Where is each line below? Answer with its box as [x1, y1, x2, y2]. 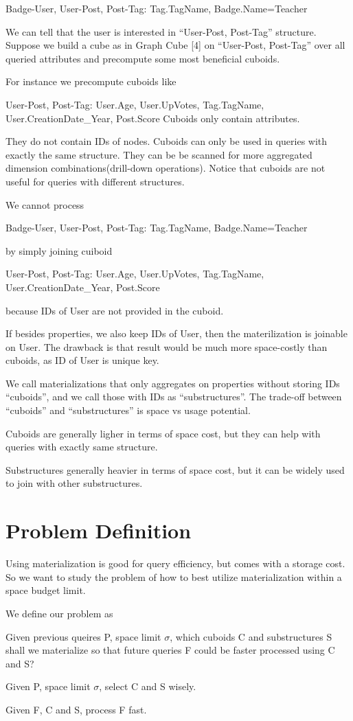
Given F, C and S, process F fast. [5, 702, 147, 716]
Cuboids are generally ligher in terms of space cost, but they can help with [5, 426, 321, 440]
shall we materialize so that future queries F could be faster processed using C [5, 643, 335, 657]
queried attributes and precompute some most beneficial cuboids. [5, 51, 280, 65]
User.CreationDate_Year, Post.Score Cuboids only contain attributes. [5, 111, 300, 125]
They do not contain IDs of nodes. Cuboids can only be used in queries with [5, 134, 328, 148]
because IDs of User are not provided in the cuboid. [5, 303, 224, 317]
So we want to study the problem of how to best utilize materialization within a [5, 569, 342, 584]
